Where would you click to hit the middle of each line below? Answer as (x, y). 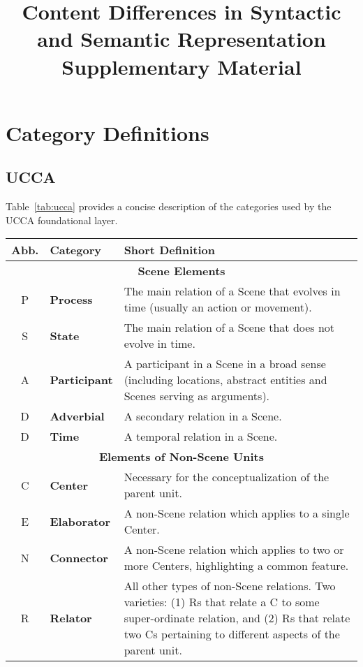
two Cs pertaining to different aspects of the (232, 634)
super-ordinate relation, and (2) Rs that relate (237, 618)
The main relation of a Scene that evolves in (232, 291)
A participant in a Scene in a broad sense (225, 364)
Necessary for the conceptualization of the (227, 477)
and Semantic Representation (181, 39)
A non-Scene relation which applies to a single (237, 513)
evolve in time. (160, 344)
